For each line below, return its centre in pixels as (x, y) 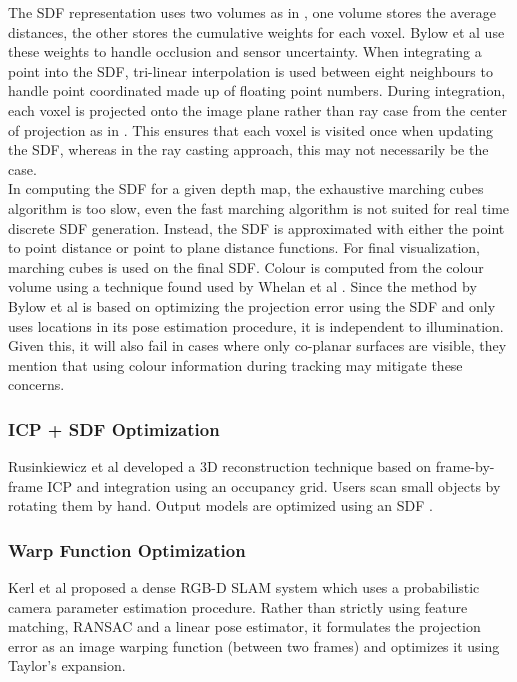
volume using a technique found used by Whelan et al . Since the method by (242, 286)
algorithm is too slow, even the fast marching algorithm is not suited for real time (259, 207)
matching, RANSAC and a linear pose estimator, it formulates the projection (244, 626)
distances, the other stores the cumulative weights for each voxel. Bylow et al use (256, 31)
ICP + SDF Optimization (114, 428)
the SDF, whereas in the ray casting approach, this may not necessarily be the (248, 149)
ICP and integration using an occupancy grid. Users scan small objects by (274, 485)
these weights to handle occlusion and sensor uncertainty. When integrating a (245, 51)
